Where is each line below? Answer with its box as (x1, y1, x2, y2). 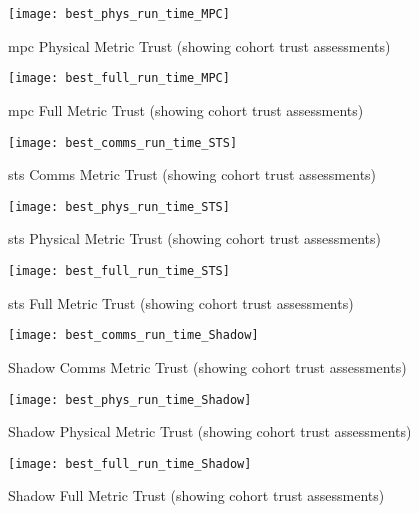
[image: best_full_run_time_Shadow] (8, 456, 252, 471)
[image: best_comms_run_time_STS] (8, 135, 238, 150)
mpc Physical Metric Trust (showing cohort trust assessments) (8, 35, 391, 56)
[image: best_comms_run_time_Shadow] (8, 328, 259, 343)
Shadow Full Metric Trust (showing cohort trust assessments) (8, 485, 385, 506)
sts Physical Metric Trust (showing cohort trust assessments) (8, 228, 381, 249)
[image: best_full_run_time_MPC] (8, 71, 230, 86)
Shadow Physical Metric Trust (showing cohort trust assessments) (8, 421, 412, 442)
